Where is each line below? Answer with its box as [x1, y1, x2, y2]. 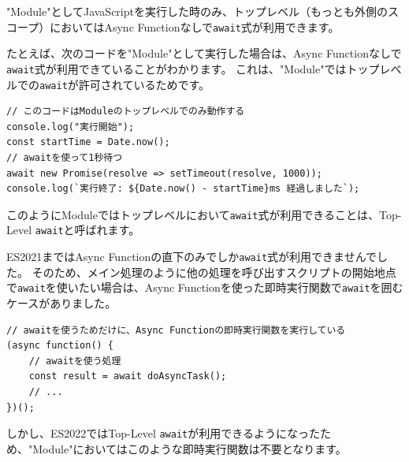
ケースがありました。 [6, 294, 117, 311]
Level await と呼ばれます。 [6, 222, 140, 238]
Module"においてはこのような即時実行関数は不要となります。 [32, 440, 347, 456]
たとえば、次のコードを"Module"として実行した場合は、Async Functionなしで [6, 45, 402, 61]
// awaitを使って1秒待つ [6, 151, 123, 163]
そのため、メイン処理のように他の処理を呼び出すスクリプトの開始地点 [32, 263, 396, 280]
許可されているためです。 [78, 76, 210, 92]
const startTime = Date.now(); [6, 136, 170, 148]
